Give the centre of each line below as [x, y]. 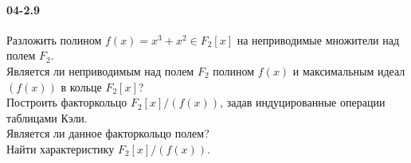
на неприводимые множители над [318, 39]
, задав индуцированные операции [303, 102]
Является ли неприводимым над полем [100, 70]
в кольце [81, 86]
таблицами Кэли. [47, 117]
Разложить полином [54, 39]
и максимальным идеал [349, 70]
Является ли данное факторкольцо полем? [108, 133]
